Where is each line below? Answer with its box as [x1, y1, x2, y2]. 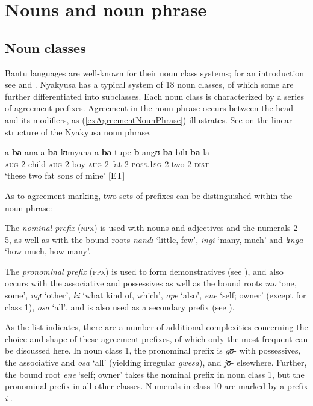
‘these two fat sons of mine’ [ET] [5, 169, 125, 182]
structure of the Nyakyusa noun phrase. [5, 125, 152, 138]
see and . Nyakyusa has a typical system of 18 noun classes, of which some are [5, 78, 294, 91]
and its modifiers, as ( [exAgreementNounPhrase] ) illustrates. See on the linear [5, 113, 293, 126]
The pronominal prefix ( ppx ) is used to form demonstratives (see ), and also [5, 265, 284, 277]
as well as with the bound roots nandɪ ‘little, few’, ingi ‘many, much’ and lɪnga [14, 233, 303, 245]
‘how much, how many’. [5, 245, 91, 257]
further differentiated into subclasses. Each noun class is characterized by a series [5, 90, 304, 102]
